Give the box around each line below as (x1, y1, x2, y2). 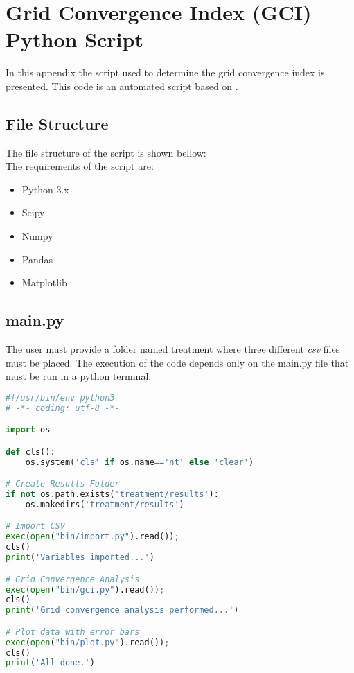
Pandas (21, 252, 53, 266)
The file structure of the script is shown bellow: (6, 145, 206, 159)
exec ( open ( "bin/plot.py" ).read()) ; (6, 637, 170, 647)
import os (6, 425, 51, 435)
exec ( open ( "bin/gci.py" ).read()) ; (6, 584, 165, 595)
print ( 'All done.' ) (6, 658, 95, 668)
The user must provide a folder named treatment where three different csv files (6, 342, 340, 356)
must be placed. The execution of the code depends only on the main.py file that (6, 355, 349, 369)
